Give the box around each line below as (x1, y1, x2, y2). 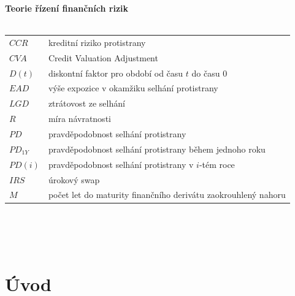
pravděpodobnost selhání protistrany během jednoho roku (48, 142, 266, 155)
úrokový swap (48, 173, 100, 186)
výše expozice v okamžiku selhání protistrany (48, 82, 218, 94)
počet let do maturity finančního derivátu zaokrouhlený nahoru (48, 188, 286, 201)
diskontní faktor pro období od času (48, 66, 183, 79)
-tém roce (199, 157, 235, 170)
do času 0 (191, 66, 228, 79)
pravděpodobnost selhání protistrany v (48, 157, 194, 170)
